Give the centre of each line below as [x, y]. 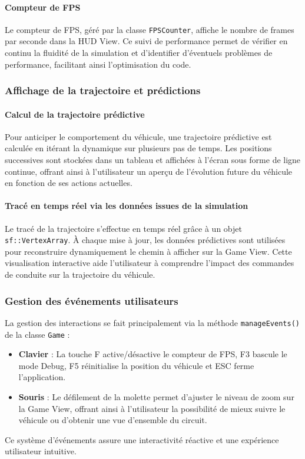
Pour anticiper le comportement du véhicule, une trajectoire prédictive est [138, 136]
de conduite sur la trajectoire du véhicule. [80, 275]
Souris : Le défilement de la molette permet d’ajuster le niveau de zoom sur [156, 396]
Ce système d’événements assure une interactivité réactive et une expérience [142, 439]
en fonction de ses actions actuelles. [69, 183]
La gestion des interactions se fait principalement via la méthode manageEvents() [152, 322]
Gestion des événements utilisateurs [92, 300]
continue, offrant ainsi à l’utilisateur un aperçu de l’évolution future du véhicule [149, 171]
